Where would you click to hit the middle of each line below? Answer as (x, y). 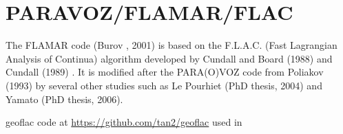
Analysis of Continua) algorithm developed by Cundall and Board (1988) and (169, 58)
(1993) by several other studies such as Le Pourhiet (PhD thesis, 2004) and (164, 85)
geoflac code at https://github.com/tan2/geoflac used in (124, 122)
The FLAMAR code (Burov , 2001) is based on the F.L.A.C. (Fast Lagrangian (171, 45)
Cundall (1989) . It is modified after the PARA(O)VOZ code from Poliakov (165, 72)
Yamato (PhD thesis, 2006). (64, 99)
